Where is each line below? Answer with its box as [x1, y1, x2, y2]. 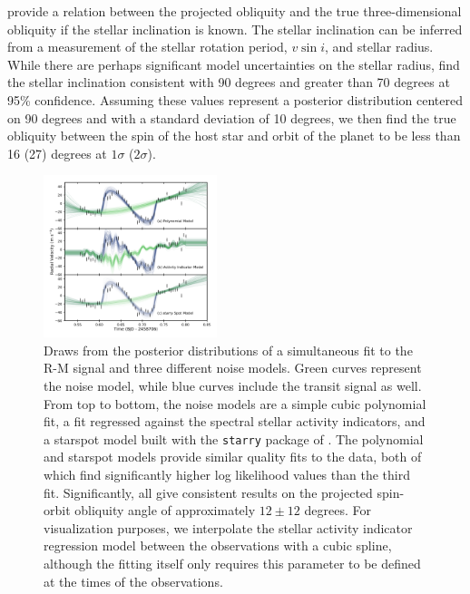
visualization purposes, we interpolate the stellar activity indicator [44, 518, 413, 537]
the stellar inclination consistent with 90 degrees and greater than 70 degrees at [7, 73, 450, 92]
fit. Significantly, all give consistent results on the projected [44, 482, 373, 501]
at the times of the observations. [44, 571, 223, 590]
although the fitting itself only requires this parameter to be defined [44, 553, 421, 572]
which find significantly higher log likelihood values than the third [44, 465, 410, 484]
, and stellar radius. [325, 37, 434, 56]
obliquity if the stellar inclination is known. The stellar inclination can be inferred [7, 19, 463, 38]
